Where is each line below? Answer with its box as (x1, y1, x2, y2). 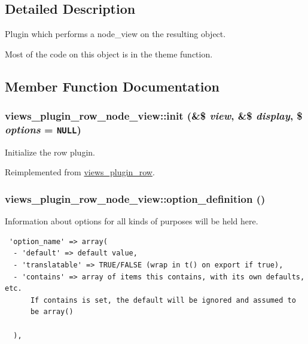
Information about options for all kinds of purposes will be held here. (5, 215, 258, 227)
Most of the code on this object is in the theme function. (5, 47, 213, 60)
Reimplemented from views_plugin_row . (5, 166, 155, 178)
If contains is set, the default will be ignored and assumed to (30, 296, 296, 305)
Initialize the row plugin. (5, 145, 95, 158)
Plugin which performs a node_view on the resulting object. (5, 28, 226, 40)
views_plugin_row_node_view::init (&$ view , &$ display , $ (5, 108, 303, 123)
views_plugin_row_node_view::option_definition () (5, 191, 266, 206)
